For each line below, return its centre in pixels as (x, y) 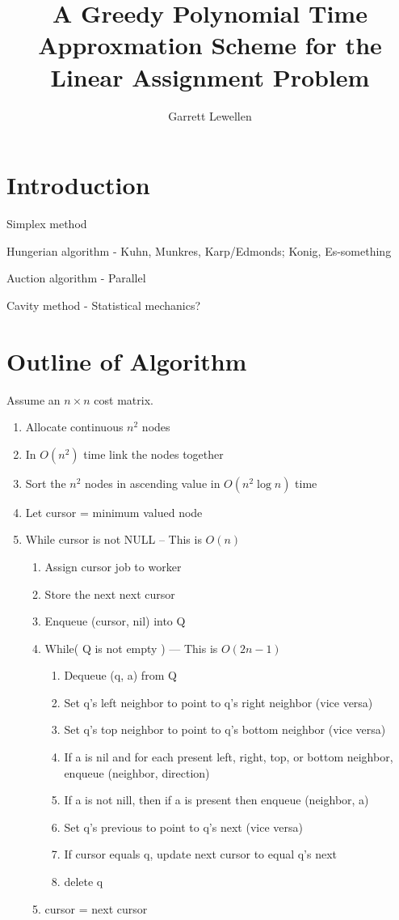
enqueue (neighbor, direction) (137, 772)
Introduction (78, 185)
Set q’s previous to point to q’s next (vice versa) (183, 827)
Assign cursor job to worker (113, 566)
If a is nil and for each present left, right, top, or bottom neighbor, (229, 757)
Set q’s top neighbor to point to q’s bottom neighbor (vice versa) (225, 729)
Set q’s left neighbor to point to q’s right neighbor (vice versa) (218, 702)
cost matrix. (124, 399)
